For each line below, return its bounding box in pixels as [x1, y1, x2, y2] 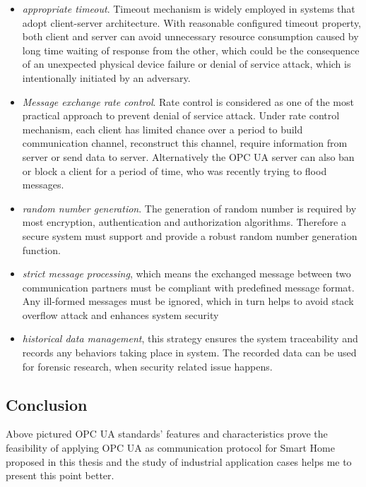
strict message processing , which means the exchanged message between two [22, 266, 351, 281]
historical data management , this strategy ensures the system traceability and [22, 331, 358, 346]
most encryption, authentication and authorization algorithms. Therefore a [22, 215, 346, 229]
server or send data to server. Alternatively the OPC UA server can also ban [22, 149, 355, 164]
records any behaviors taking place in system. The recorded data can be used [22, 345, 357, 360]
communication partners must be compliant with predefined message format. [22, 279, 355, 294]
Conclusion [6, 393, 88, 415]
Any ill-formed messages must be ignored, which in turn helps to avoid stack [22, 294, 354, 308]
